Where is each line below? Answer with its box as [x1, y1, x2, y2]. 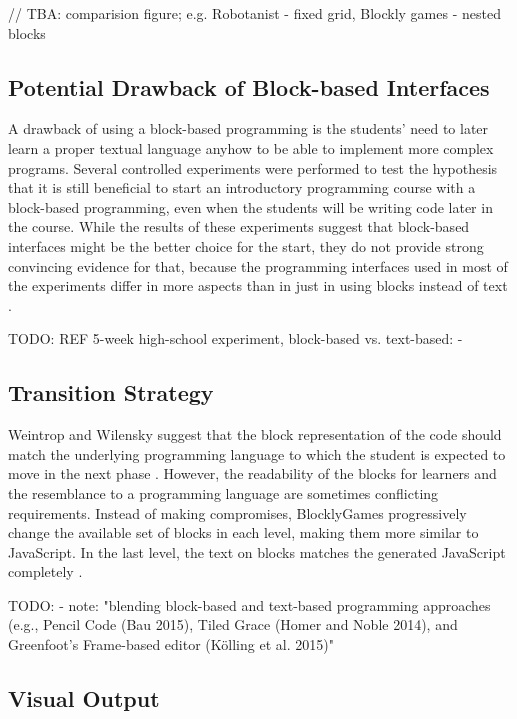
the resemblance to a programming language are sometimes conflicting [8, 482, 439, 503]
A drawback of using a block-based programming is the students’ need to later [8, 118, 489, 139]
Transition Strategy [8, 377, 214, 408]
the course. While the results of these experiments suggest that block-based [8, 216, 470, 237]
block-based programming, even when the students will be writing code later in [8, 196, 493, 217]
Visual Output [8, 683, 160, 714]
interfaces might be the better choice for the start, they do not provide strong [8, 235, 484, 256]
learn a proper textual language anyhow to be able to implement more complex [8, 137, 494, 158]
